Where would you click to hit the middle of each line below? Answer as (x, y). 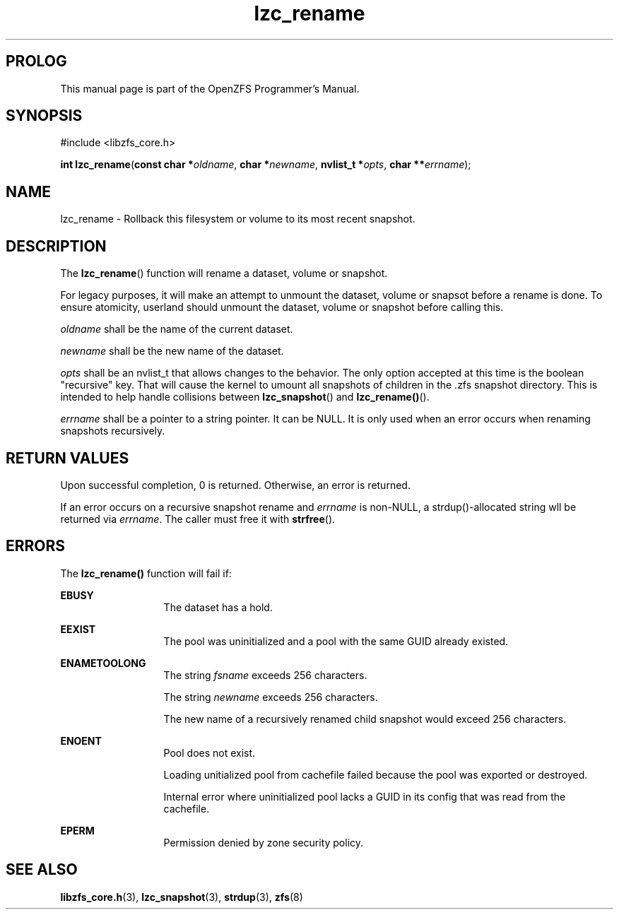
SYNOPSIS (44, 116)
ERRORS (36, 546)
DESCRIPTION (56, 246)
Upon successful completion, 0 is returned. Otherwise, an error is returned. (235, 485)
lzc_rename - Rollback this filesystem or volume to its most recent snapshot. (238, 219)
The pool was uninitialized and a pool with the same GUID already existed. (336, 641)
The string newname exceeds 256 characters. (271, 697)
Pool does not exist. (210, 752)
